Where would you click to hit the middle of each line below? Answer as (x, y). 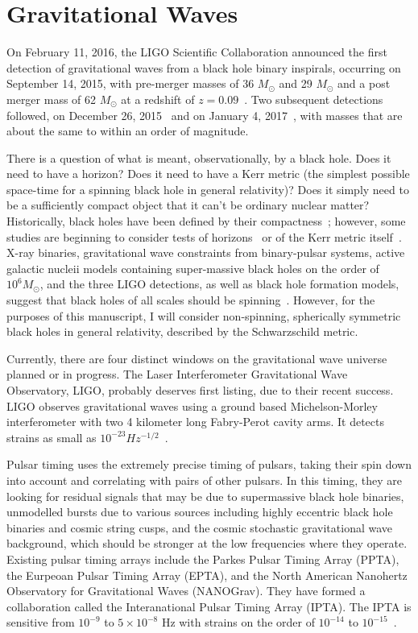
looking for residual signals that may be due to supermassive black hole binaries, (205, 496)
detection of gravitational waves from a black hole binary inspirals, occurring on (204, 67)
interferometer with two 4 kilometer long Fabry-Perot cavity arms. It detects (195, 422)
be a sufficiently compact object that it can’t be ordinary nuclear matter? (188, 205)
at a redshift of (158, 99)
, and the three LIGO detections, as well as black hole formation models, (219, 284)
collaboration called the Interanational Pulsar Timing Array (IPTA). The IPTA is (209, 606)
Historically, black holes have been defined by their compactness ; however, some (206, 221)
